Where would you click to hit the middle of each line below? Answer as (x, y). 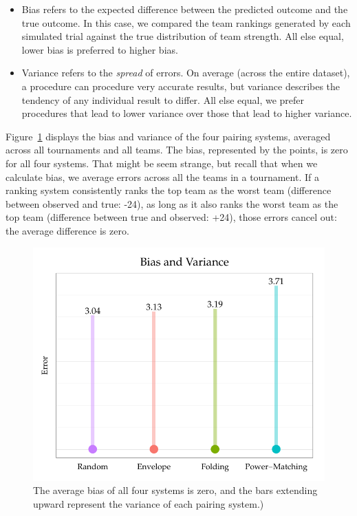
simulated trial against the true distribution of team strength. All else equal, (183, 36)
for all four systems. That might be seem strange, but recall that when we (162, 163)
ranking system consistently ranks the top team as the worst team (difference (169, 190)
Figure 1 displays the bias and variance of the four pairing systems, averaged (168, 136)
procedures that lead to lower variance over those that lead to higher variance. (187, 113)
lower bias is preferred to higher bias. (100, 49)
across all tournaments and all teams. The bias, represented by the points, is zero (177, 150)
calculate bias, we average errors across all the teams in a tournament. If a (162, 176)
